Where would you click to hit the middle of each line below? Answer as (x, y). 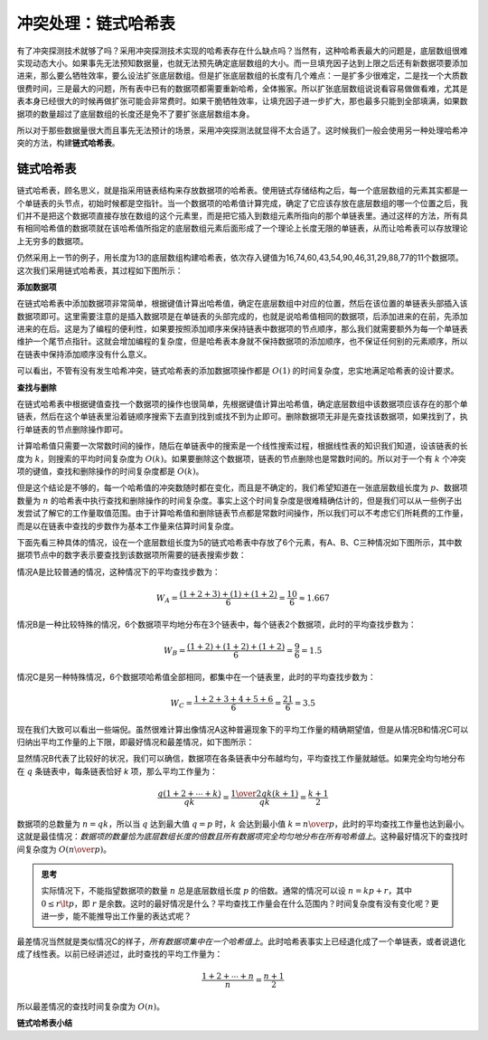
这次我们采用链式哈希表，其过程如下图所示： (100, 270)
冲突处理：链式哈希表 (96, 24)
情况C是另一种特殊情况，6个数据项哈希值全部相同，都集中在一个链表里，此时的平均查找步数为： (196, 676)
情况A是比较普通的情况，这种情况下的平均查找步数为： (118, 572)
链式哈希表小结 (44, 1023)
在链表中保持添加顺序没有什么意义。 (84, 354)
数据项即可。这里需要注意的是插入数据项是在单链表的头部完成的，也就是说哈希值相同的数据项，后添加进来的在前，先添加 (242, 316)
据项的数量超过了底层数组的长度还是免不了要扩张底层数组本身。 (136, 114)
